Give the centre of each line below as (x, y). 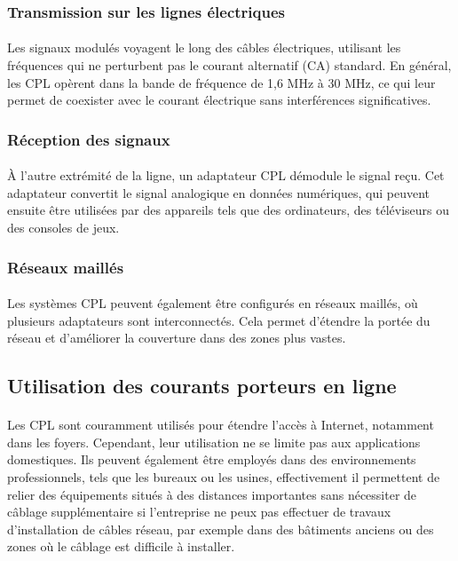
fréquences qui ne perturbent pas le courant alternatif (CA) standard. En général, (229, 65)
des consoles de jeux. (63, 228)
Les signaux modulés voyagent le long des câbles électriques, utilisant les (204, 47)
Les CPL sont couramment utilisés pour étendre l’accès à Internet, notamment (221, 425)
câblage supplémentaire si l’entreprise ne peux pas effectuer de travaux (199, 512)
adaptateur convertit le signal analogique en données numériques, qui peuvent (218, 192)
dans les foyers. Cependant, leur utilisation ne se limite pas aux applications (214, 442)
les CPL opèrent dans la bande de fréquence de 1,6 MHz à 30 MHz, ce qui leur (221, 82)
